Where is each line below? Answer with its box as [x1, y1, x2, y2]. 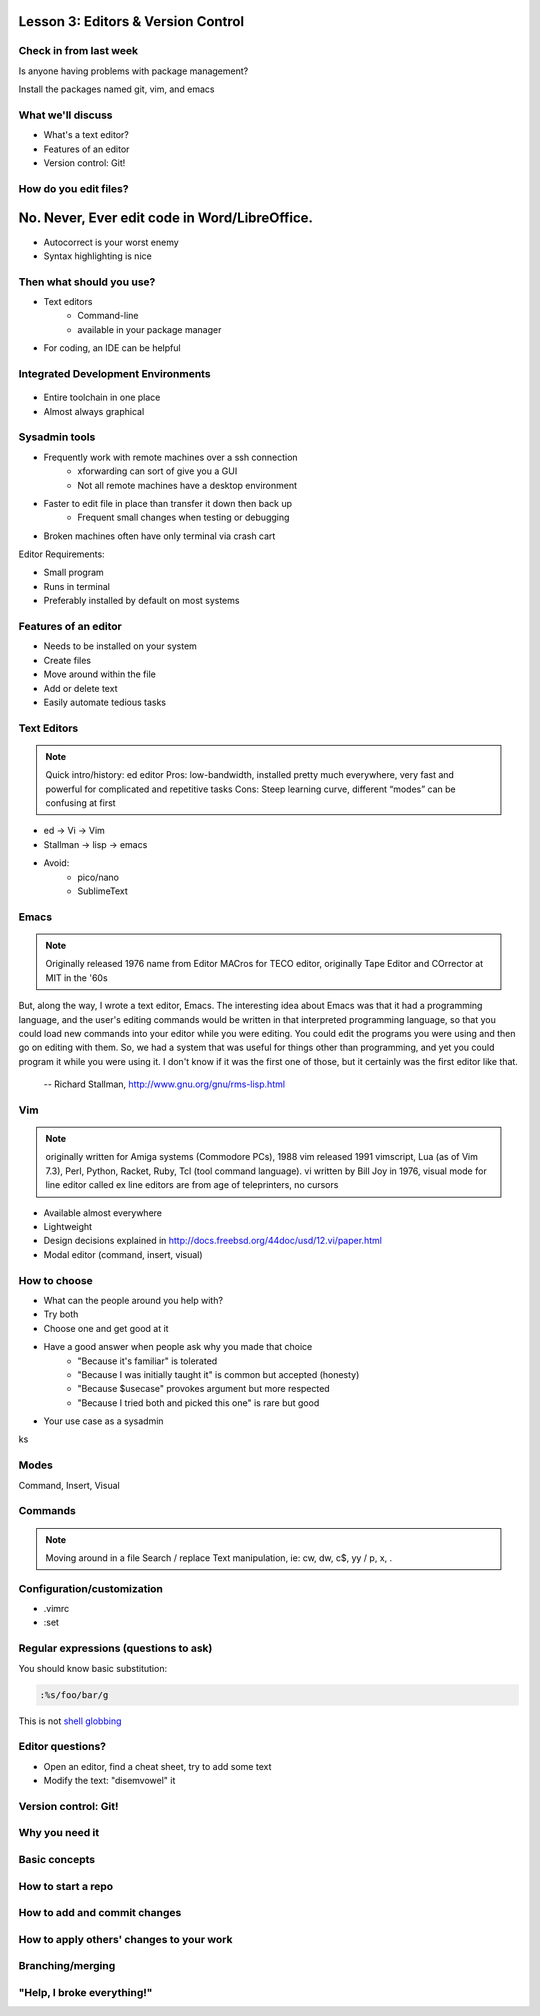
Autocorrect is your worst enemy [43, 236, 179, 248]
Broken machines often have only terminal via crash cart [43, 530, 276, 542]
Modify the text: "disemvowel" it [43, 1775, 176, 1787]
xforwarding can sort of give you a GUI [77, 465, 238, 477]
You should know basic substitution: [18, 1662, 168, 1674]
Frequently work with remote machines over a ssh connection [43, 451, 299, 463]
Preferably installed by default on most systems [43, 595, 240, 607]
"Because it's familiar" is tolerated [77, 1355, 218, 1367]
